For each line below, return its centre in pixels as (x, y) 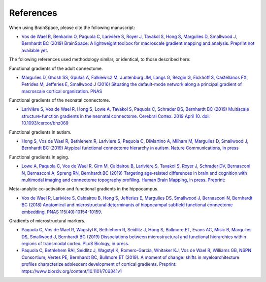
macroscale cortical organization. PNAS (62, 91)
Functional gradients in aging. (39, 157)
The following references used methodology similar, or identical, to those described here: (100, 60)
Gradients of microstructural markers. (47, 220)
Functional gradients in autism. (40, 132)
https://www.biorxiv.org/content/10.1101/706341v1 (72, 271)
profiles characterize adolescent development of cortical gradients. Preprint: (99, 264)
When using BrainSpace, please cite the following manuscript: (72, 28)
